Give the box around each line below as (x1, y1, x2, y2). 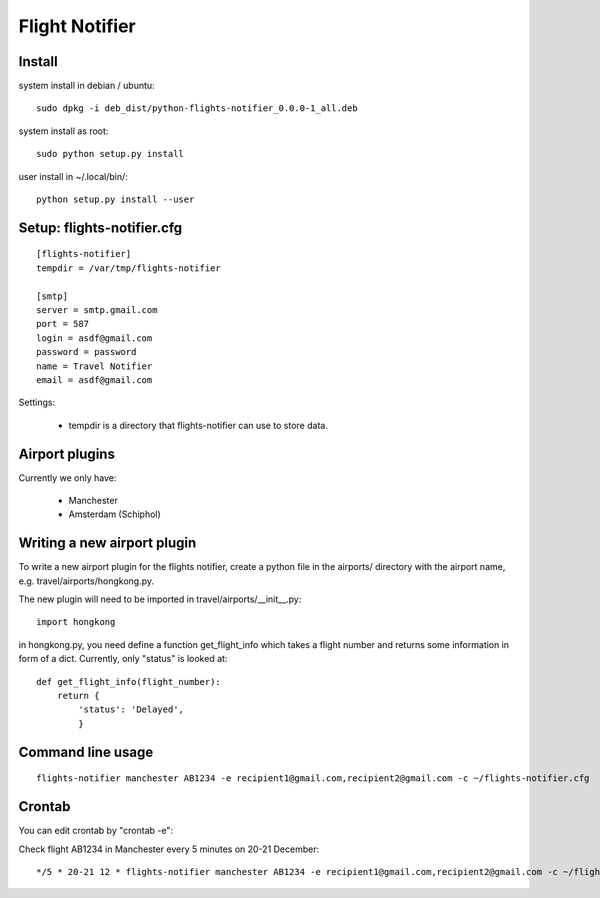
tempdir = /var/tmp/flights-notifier (36, 262, 222, 274)
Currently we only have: (18, 471, 117, 484)
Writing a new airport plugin (18, 535, 197, 552)
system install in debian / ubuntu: (18, 80, 155, 92)
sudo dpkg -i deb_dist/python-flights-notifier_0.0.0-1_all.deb (36, 103, 359, 114)
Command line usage (18, 743, 154, 760)
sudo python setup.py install (36, 148, 185, 160)
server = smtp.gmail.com (36, 304, 158, 315)
